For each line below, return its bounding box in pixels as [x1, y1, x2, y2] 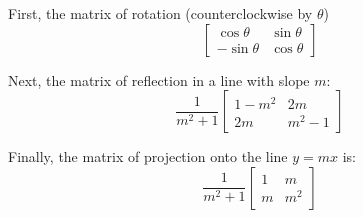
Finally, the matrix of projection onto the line [8, 146, 288, 167]
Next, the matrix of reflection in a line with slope [8, 69, 310, 90]
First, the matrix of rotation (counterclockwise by [8, 3, 313, 23]
